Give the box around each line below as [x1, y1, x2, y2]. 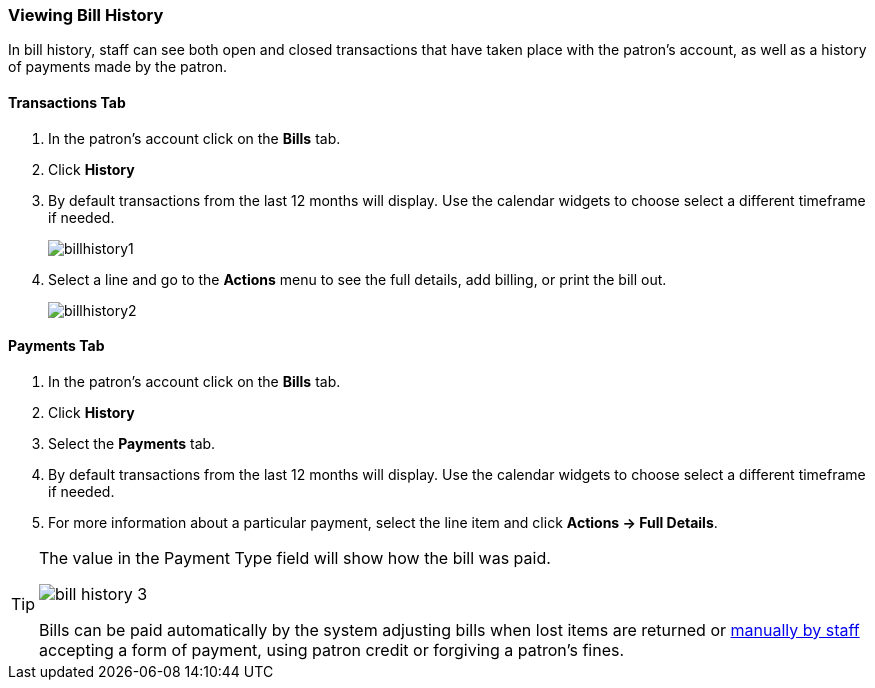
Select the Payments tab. [48, 434, 216, 452]
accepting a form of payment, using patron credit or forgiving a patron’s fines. [39, 639, 625, 660]
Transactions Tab [8, 93, 126, 111]
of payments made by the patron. [8, 58, 227, 76]
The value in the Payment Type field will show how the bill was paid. [39, 547, 551, 568]
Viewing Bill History [8, 5, 164, 25]
